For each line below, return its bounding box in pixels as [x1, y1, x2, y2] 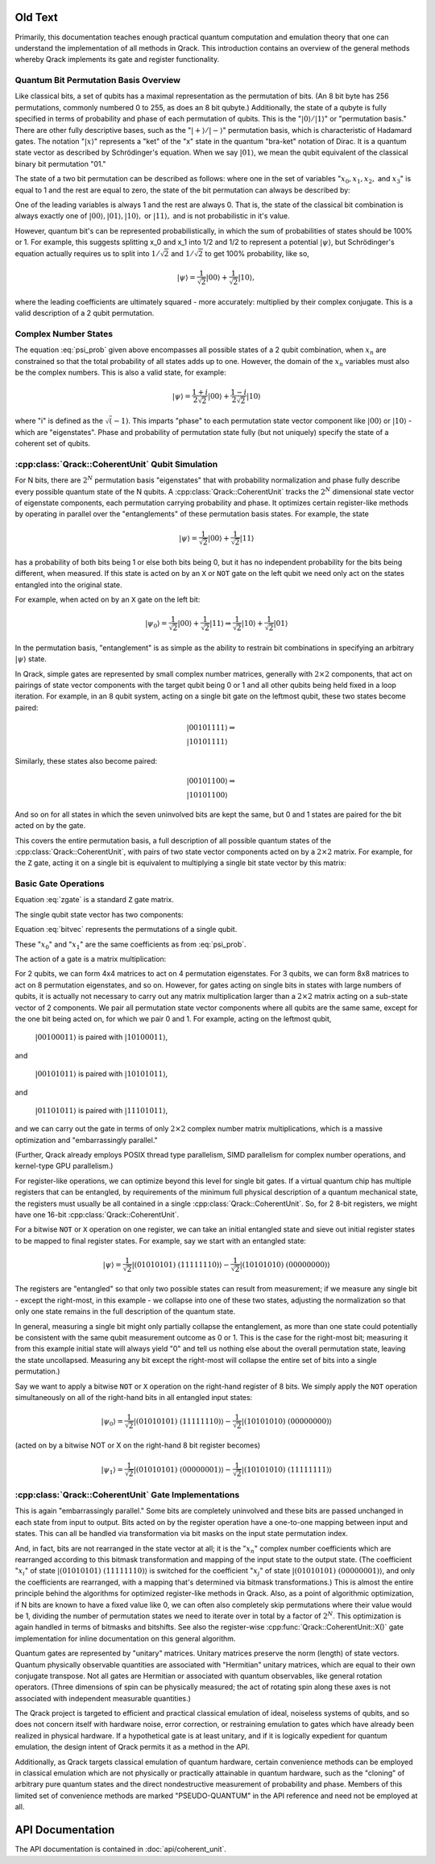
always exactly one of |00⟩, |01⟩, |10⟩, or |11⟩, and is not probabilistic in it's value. [14, 211, 290, 221]
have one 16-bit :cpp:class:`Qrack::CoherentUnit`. [14, 1210, 180, 1220]
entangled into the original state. [14, 580, 122, 590]
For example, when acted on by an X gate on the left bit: [14, 594, 201, 604]
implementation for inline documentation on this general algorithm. [14, 1634, 236, 1643]
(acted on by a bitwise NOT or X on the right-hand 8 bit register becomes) [14, 1440, 261, 1450]
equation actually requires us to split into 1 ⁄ [14, 248, 159, 258]
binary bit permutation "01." [14, 159, 106, 168]
